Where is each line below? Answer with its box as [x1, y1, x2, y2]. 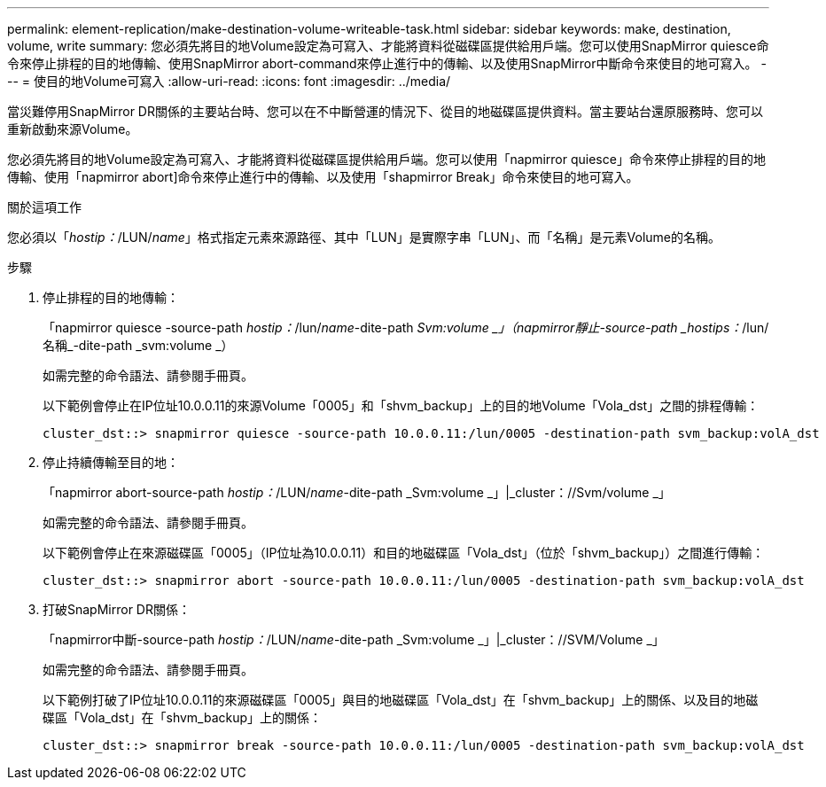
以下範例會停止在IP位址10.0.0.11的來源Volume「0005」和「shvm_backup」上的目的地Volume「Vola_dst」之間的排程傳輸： [43, 398, 760, 413]
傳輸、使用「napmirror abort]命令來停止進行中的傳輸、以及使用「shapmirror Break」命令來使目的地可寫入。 [7, 169, 639, 184]
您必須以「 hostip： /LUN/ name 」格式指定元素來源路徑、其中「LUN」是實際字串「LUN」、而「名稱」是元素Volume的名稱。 [7, 230, 721, 245]
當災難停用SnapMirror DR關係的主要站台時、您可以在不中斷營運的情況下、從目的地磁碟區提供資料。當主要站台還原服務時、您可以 [7, 104, 763, 119]
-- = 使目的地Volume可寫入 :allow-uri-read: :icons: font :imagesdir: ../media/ [7, 74, 451, 89]
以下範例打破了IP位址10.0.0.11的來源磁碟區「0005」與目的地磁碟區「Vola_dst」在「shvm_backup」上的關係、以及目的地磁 [43, 692, 759, 707]
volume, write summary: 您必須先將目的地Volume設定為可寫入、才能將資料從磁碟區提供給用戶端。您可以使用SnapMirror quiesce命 [7, 38, 769, 53]
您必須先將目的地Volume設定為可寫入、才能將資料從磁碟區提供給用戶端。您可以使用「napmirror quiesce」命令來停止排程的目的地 [7, 152, 766, 167]
